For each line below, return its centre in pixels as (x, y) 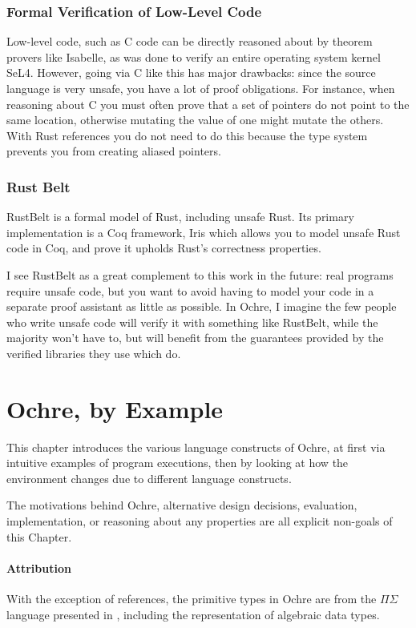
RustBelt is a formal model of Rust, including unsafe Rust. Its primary (180, 217)
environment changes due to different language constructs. (149, 478)
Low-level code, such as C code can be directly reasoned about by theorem (190, 41)
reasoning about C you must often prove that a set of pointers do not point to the (208, 104)
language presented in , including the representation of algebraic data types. (193, 614)
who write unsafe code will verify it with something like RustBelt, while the (192, 322)
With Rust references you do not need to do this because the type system (187, 135)
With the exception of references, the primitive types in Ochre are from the (192, 599)
